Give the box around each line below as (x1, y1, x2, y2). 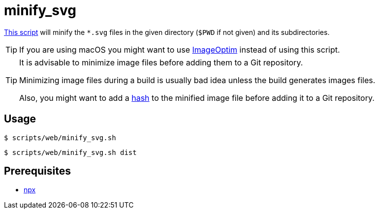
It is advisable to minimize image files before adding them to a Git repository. (19, 57, 303, 67)
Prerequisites (4, 165, 71, 178)
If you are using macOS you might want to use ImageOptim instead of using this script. (19, 44, 340, 55)
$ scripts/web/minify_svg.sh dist (4, 148, 137, 156)
